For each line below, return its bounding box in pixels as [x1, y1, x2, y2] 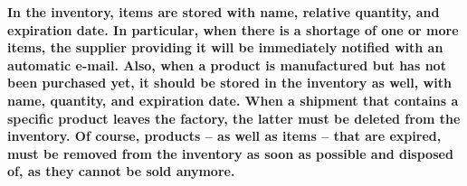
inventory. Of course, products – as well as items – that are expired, [7, 126, 442, 145]
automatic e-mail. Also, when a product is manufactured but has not [7, 55, 446, 74]
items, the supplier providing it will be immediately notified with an [7, 38, 443, 57]
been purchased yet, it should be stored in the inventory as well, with [7, 73, 452, 92]
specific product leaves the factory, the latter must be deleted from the [7, 108, 461, 127]
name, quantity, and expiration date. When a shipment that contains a [7, 90, 459, 109]
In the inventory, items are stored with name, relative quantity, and [7, 3, 440, 21]
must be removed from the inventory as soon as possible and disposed [7, 144, 453, 163]
